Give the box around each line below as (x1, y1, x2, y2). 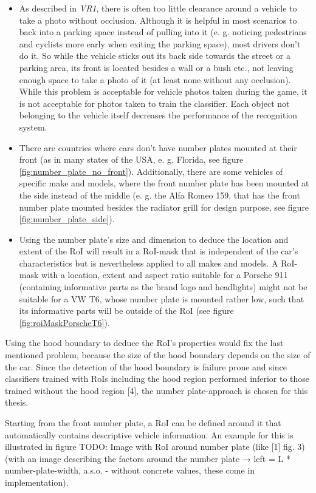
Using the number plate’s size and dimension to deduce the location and (19, 233, 289, 245)
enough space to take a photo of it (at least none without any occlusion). (19, 73, 291, 86)
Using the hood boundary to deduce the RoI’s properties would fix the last (5, 336, 284, 349)
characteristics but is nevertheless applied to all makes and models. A (19, 256, 278, 269)
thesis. (5, 396, 29, 409)
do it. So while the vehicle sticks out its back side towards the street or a (19, 49, 290, 62)
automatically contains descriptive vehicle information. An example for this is (5, 428, 294, 441)
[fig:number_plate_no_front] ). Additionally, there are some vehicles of (19, 165, 283, 177)
